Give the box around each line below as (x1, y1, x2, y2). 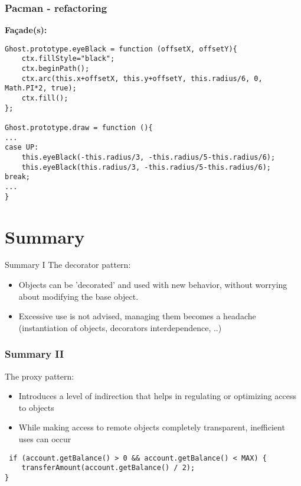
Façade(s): (5, 24, 47, 36)
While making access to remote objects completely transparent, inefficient (18, 421, 285, 433)
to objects (18, 401, 54, 413)
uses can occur (18, 433, 71, 445)
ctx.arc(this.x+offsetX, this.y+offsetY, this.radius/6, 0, (21, 74, 263, 83)
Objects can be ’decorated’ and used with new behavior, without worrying (18, 278, 287, 291)
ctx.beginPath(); (21, 64, 90, 73)
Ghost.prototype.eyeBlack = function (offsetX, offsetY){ (5, 44, 237, 53)
